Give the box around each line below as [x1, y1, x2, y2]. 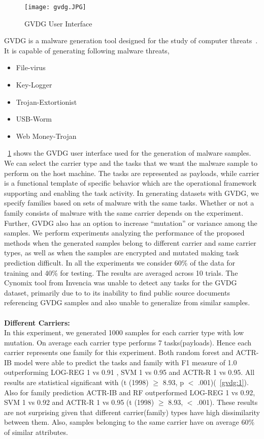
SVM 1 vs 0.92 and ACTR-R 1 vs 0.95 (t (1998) [4, 397, 154, 407]
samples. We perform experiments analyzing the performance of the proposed [4, 227, 245, 238]
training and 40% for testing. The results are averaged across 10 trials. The [4, 267, 238, 278]
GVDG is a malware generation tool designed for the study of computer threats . [4, 35, 258, 46]
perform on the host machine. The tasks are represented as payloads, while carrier [4, 167, 259, 178]
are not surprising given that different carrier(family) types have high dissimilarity [4, 406, 260, 417]
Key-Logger [16, 79, 52, 90]
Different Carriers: [4, 317, 70, 328]
